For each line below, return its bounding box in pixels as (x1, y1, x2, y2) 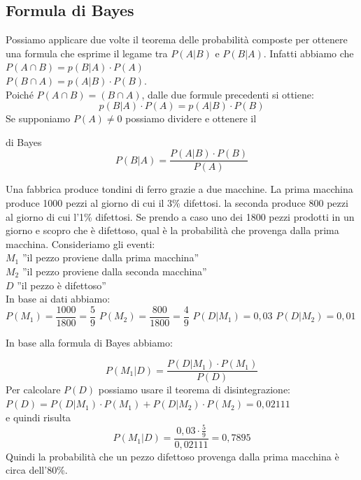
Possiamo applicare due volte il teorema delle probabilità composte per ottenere (6, 32, 348, 47)
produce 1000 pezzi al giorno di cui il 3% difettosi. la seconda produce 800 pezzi (6, 196, 348, 210)
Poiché (6, 87, 34, 101)
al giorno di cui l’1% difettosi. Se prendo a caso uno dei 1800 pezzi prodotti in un (6, 209, 355, 224)
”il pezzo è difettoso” (17, 277, 106, 292)
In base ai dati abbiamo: (6, 291, 111, 306)
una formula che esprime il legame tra (6, 45, 168, 60)
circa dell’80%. (6, 463, 68, 477)
